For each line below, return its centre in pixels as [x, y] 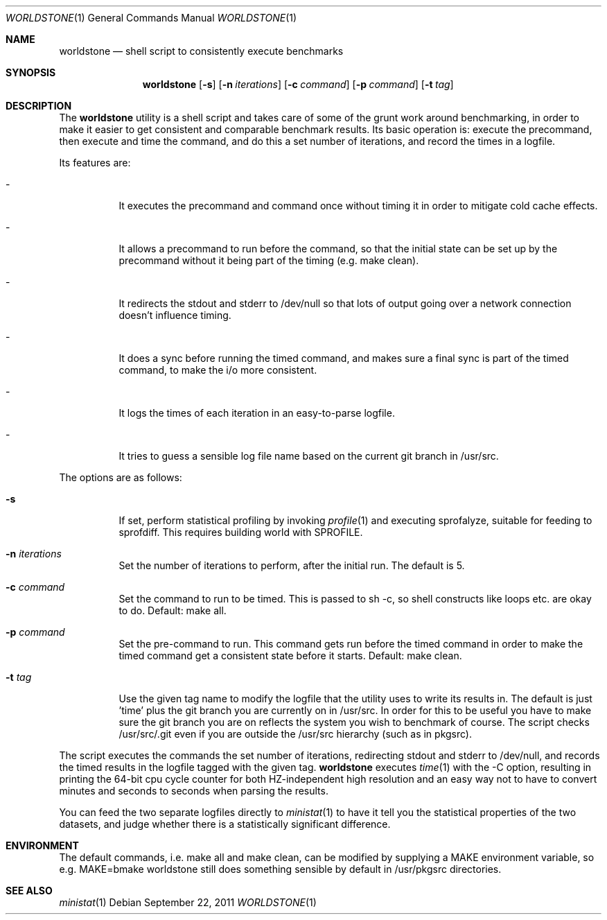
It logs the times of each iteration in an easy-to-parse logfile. [257, 413]
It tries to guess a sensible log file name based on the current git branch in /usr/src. [309, 456]
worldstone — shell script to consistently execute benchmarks [201, 51]
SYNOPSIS [31, 72]
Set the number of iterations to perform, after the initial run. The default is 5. [292, 565]
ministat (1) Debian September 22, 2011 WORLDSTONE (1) [188, 902]
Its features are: [95, 163]
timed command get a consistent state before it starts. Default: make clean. [290, 656]
